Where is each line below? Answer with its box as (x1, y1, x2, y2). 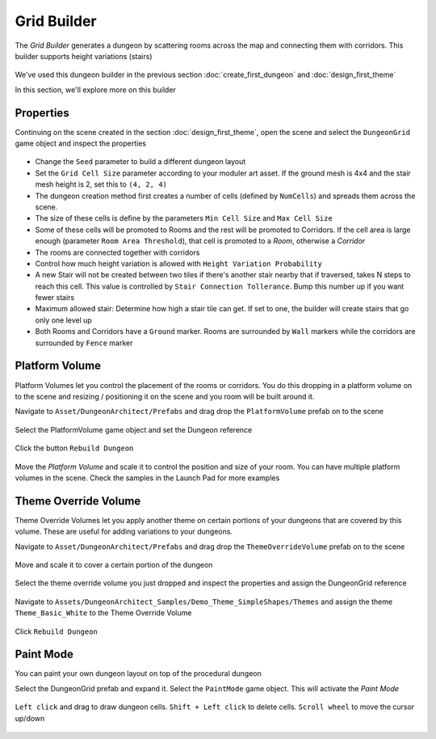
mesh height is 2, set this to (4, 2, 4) (35, 179, 167, 189)
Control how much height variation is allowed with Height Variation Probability (35, 259, 322, 268)
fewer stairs (35, 293, 75, 302)
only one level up (35, 315, 92, 325)
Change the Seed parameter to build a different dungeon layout (35, 157, 246, 167)
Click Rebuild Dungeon (15, 627, 99, 636)
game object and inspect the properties (15, 138, 147, 149)
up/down (15, 713, 45, 723)
